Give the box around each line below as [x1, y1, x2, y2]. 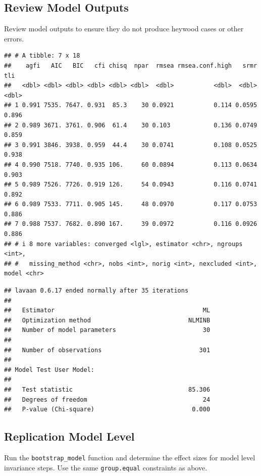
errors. [4, 33, 24, 43]
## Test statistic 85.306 [4, 386, 211, 393]
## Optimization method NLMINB [4, 316, 211, 324]
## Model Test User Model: [4, 366, 94, 373]
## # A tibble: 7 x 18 [4, 52, 80, 60]
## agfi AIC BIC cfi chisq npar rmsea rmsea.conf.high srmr [4, 62, 257, 69]
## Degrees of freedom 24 [4, 396, 211, 403]
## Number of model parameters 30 [4, 326, 211, 334]
